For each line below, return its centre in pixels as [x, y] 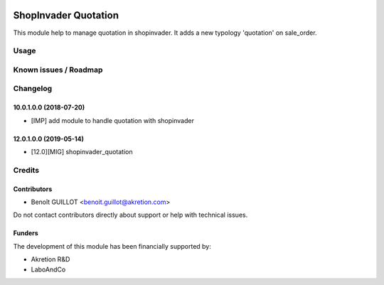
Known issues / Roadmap [58, 70]
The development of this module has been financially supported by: [112, 246]
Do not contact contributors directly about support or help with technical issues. [130, 215]
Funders [26, 233]
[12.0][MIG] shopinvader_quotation [82, 151]
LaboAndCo [48, 269]
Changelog [33, 89]
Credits [26, 170]
